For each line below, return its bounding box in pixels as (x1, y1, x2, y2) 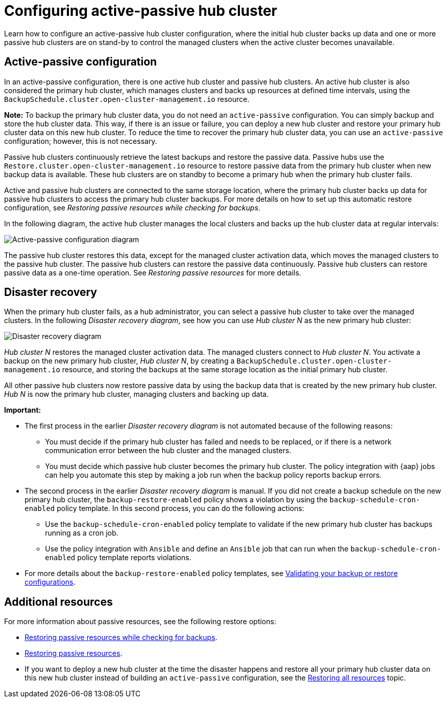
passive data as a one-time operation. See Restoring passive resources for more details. (4, 268, 301, 277)
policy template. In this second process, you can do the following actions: (56, 504, 304, 513)
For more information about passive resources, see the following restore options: (4, 617, 276, 626)
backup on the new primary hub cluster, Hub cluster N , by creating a (4, 356, 235, 366)
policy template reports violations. (77, 553, 191, 562)
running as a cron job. (45, 528, 119, 538)
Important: (4, 406, 41, 415)
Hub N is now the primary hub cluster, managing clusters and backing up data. (4, 390, 269, 399)
